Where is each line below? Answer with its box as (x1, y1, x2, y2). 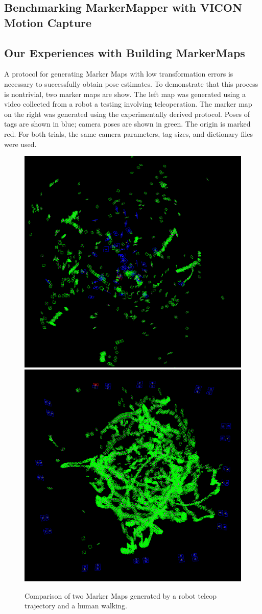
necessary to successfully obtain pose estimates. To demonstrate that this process (4, 78, 258, 89)
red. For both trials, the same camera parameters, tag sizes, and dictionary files (4, 128, 253, 139)
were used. (4, 138, 37, 149)
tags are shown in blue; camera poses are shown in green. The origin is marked (4, 118, 251, 129)
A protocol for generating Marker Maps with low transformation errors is (4, 68, 233, 79)
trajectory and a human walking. (25, 600, 127, 611)
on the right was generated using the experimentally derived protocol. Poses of (4, 108, 250, 119)
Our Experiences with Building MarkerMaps (4, 44, 245, 60)
